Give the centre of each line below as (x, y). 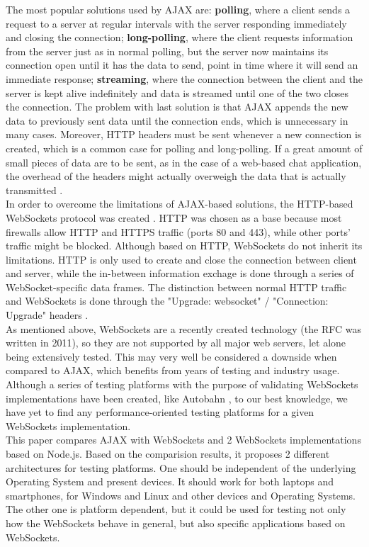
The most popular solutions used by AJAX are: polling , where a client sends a (178, 9)
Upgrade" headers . (47, 315)
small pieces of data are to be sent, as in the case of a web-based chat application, (184, 162)
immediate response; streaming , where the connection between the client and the (184, 78)
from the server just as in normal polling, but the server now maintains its (167, 51)
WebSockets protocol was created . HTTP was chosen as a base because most (174, 217)
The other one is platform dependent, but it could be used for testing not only (176, 509)
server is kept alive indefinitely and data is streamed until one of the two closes (177, 92)
